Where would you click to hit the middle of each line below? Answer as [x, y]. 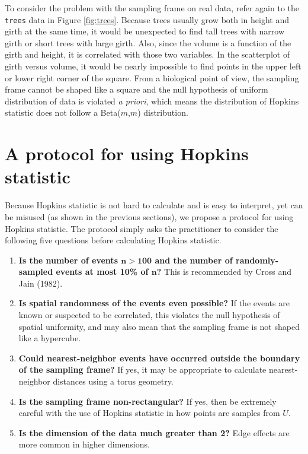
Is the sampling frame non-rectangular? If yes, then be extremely [147, 401]
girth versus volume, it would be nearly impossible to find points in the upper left [153, 66]
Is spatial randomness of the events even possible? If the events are [154, 303]
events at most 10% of [102, 272]
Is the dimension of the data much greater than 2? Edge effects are [154, 432]
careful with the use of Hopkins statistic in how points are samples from [149, 413]
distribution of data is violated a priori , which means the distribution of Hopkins [152, 101]
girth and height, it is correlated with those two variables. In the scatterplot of [147, 54]
